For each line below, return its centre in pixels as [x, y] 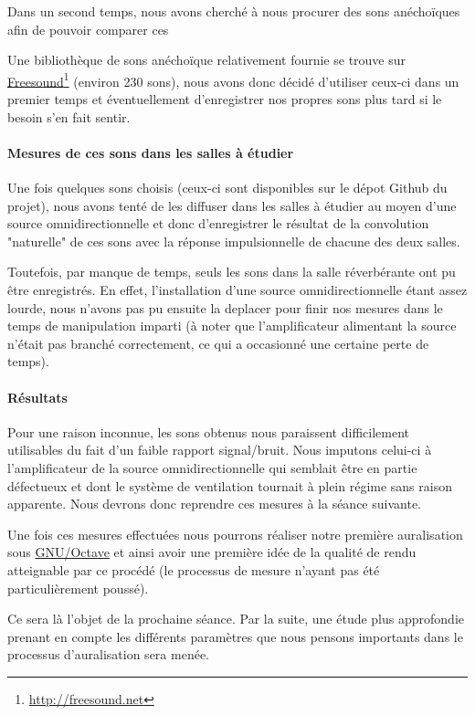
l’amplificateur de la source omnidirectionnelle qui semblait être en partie [212, 467]
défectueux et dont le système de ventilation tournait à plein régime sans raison [230, 485]
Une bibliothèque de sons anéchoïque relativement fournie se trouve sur [207, 60]
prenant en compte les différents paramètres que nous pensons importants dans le [235, 636]
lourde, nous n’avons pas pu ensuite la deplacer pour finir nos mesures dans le [225, 307]
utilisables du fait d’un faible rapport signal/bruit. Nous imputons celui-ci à [220, 450]
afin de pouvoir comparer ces [88, 29]
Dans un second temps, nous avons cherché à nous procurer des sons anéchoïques [234, 11]
